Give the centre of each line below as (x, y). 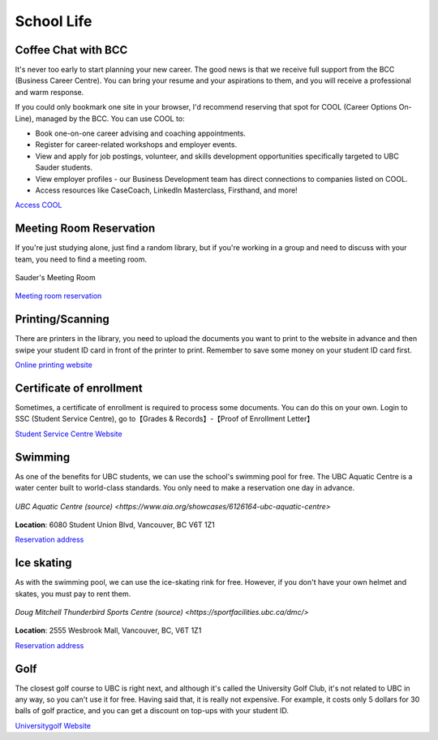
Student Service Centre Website (69, 434)
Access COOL (39, 205)
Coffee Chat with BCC (71, 50)
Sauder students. (64, 167)
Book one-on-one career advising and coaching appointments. (141, 133)
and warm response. (49, 92)
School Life (54, 21)
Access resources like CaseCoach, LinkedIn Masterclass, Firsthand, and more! (166, 190)
